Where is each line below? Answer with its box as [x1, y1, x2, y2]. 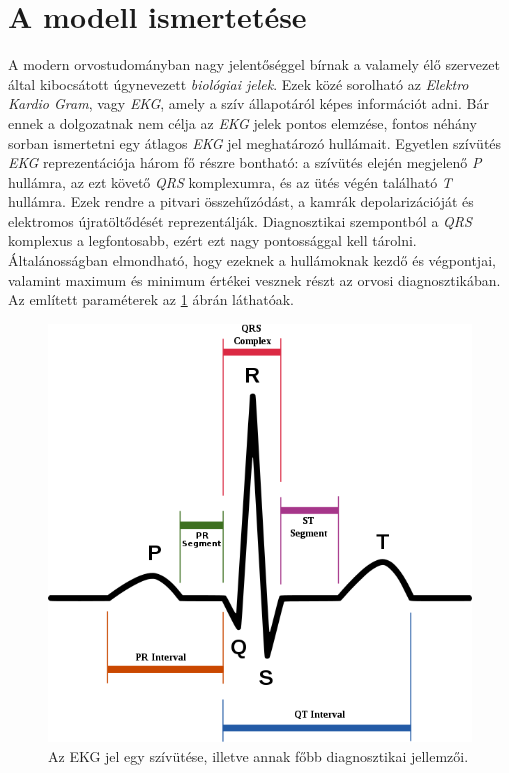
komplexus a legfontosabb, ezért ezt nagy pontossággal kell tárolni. [8, 230, 417, 251]
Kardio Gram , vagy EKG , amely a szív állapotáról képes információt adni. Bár [8, 93, 489, 114]
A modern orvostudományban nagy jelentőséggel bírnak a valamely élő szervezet [8, 54, 500, 75]
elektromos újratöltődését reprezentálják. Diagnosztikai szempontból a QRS [8, 210, 472, 231]
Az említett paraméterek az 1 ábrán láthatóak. [8, 289, 294, 310]
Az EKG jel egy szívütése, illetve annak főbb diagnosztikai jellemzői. [48, 745, 469, 766]
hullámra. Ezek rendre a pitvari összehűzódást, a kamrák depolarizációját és [8, 191, 474, 212]
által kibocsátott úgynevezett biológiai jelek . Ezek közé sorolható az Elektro [8, 73, 469, 94]
